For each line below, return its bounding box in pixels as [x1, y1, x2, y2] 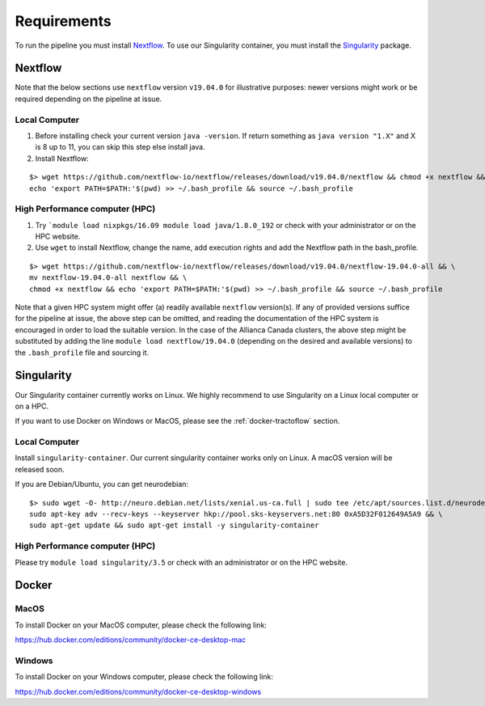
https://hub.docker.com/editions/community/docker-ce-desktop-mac [15, 635, 247, 645]
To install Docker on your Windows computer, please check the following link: [15, 672, 274, 682]
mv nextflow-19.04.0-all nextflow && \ [29, 273, 188, 282]
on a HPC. [15, 401, 49, 411]
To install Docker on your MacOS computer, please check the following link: [15, 619, 267, 630]
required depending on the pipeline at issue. [15, 94, 162, 104]
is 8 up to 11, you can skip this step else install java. [35, 142, 205, 152]
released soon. [15, 464, 65, 474]
